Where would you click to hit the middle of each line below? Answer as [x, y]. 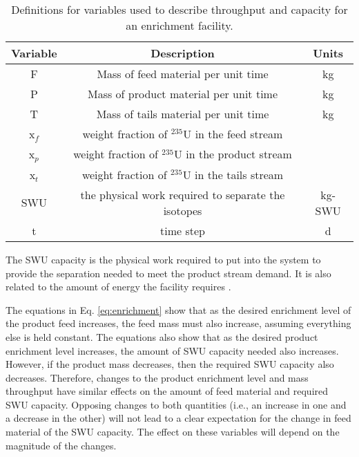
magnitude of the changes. [61, 445]
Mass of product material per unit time [183, 94]
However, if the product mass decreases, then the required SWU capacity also [170, 364]
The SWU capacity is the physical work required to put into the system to [163, 259]
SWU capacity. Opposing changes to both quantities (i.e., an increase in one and [176, 404]
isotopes [183, 210]
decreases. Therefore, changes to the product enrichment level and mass [157, 377]
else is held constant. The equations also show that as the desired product [162, 336]
